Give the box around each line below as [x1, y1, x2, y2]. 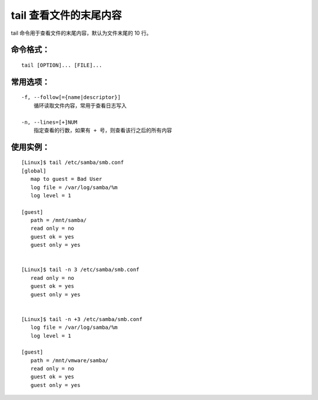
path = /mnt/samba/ [30, 217, 87, 224]
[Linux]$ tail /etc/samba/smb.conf [21, 159, 124, 166]
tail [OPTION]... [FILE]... [21, 62, 102, 68]
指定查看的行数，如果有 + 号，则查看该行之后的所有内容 [33, 127, 172, 134]
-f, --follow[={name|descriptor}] [21, 94, 121, 101]
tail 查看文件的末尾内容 [11, 9, 122, 22]
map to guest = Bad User [30, 176, 102, 183]
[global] [21, 167, 47, 174]
